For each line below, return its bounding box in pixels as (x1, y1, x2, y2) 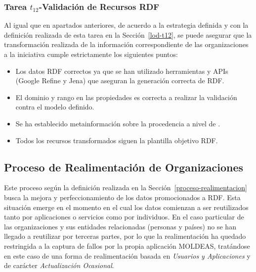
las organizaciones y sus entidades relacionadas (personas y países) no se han (4, 221, 236, 231)
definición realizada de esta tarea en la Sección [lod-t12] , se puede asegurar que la (4, 29, 252, 40)
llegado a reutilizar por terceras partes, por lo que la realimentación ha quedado (4, 231, 246, 241)
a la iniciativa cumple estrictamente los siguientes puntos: (4, 49, 178, 59)
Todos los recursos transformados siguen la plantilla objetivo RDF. (15, 135, 218, 145)
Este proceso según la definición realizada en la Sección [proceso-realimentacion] (4, 182, 247, 193)
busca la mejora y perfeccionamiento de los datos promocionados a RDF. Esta (4, 192, 241, 202)
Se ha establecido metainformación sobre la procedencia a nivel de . (15, 118, 220, 128)
